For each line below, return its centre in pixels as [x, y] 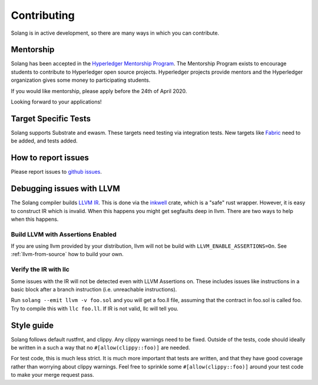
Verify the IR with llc [40, 270]
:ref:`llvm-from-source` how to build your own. [67, 254]
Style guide [32, 325]
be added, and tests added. [44, 141]
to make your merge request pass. [52, 375]
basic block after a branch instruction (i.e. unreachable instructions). [94, 289]
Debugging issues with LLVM [65, 189]
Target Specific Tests [51, 119]
